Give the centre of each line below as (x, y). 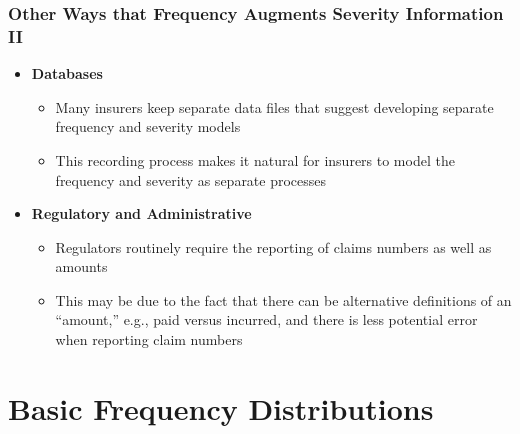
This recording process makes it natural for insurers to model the (255, 159)
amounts (81, 266)
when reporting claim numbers (149, 339)
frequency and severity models (148, 126)
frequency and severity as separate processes (191, 179)
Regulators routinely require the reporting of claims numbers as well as (273, 246)
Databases (67, 73)
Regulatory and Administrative (141, 213)
